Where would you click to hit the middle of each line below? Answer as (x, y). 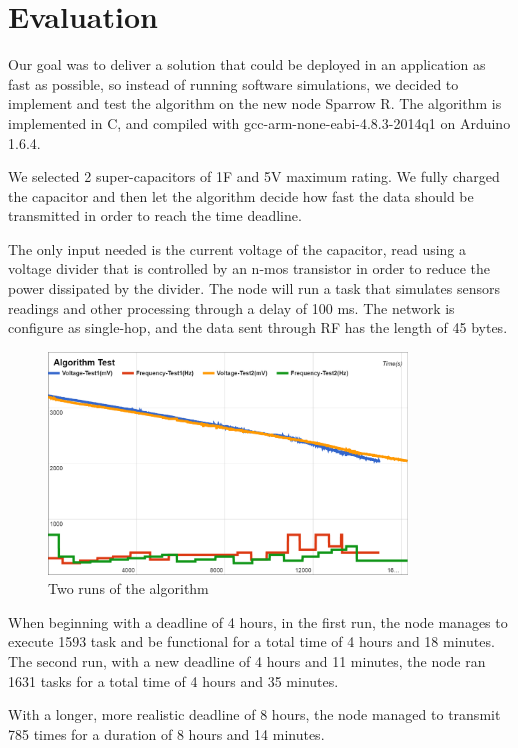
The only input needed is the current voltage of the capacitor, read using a (237, 248)
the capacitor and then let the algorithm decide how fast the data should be (241, 195)
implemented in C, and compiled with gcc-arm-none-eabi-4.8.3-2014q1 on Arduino (259, 122)
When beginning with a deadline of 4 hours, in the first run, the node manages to (258, 621)
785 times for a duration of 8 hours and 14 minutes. (166, 733)
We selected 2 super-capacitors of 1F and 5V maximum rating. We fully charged (254, 176)
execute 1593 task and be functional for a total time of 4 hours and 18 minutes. (251, 641)
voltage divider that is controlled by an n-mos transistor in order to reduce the (249, 268)
